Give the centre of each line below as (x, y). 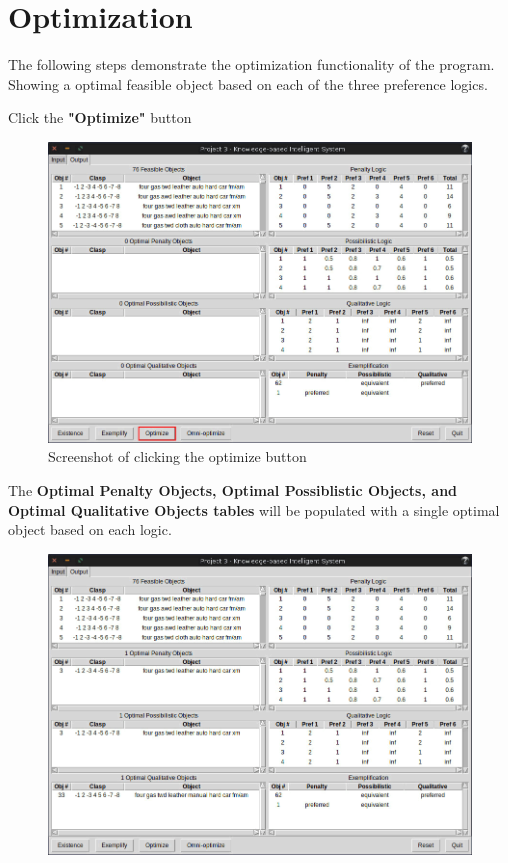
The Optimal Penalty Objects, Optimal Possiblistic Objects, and (233, 490)
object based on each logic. (90, 529)
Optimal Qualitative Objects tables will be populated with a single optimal (254, 509)
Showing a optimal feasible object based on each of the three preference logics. (248, 83)
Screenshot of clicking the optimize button (177, 456)
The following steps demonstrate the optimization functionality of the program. (251, 64)
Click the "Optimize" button (100, 117)
